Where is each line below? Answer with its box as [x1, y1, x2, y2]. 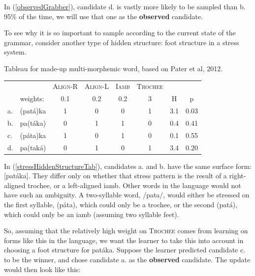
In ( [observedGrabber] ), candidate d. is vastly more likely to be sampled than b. [4, 1, 246, 11]
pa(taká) [20, 142, 46, 152]
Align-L [84, 81, 109, 91]
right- [229, 170, 246, 181]
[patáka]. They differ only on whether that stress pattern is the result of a [4, 170, 227, 181]
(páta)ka [20, 130, 46, 140]
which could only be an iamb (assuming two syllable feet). [4, 209, 179, 219]
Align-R [53, 81, 78, 91]
